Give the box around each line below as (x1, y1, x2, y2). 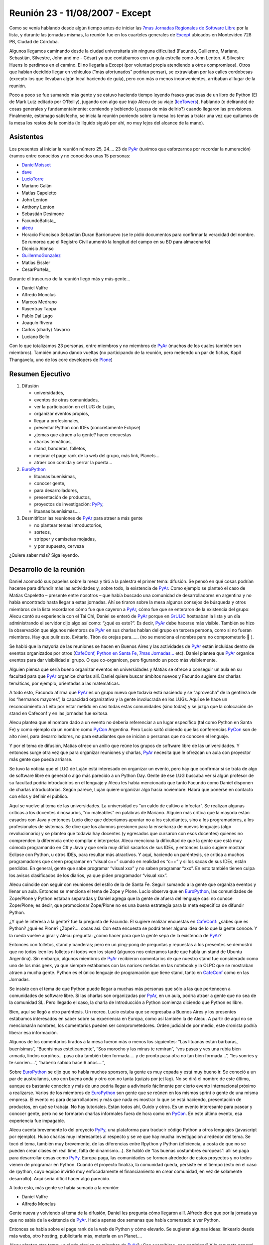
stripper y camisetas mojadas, (34, 536, 96, 542)
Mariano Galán (21, 183, 52, 189)
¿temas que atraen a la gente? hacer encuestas (34, 431, 132, 438)
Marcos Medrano (21, 299, 57, 305)
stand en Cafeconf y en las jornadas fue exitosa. (9, 710, 109, 717)
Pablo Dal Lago (21, 313, 53, 319)
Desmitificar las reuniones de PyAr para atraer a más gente (21, 515, 143, 521)
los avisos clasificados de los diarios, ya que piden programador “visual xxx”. (9, 872, 168, 878)
